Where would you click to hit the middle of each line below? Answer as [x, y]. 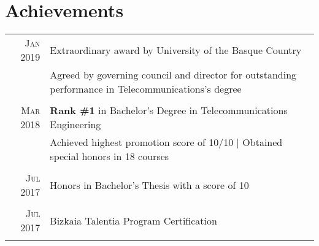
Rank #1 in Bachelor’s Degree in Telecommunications [169, 110]
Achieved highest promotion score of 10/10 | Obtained [166, 142]
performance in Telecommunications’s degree [146, 89]
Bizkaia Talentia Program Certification [133, 220]
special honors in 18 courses [110, 156]
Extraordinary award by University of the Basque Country [176, 50]
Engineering [75, 125]
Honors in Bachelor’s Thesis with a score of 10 [149, 185]
